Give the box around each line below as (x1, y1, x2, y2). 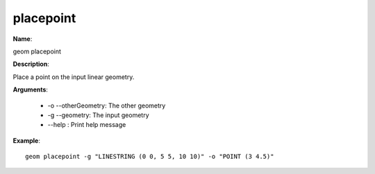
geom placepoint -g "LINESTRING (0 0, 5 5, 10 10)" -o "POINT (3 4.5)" (25, 153, 274, 161)
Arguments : (12, 85, 49, 94)
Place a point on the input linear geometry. (12, 73, 135, 81)
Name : (12, 35, 33, 43)
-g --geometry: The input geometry (47, 111, 149, 119)
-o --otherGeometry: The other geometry (47, 101, 166, 110)
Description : (12, 60, 50, 69)
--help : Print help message (47, 121, 126, 129)
